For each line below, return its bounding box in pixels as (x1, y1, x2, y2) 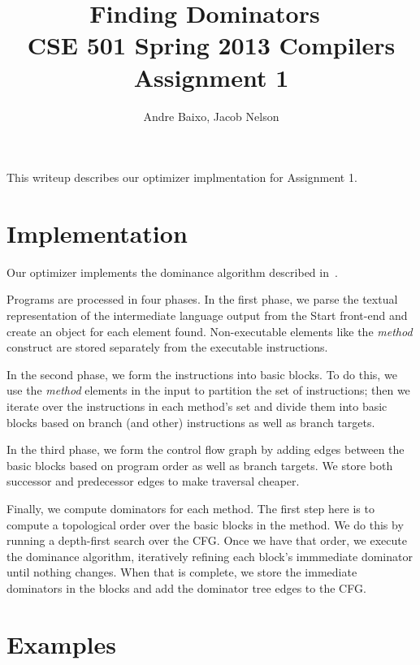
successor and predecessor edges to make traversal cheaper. (6, 473, 300, 490)
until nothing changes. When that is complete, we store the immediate (6, 564, 357, 581)
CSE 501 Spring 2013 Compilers (27, 28, 396, 62)
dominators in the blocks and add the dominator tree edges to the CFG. (6, 579, 366, 596)
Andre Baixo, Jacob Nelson (143, 107, 279, 124)
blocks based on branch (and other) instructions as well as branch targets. (6, 413, 375, 430)
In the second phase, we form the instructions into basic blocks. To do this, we (6, 365, 397, 382)
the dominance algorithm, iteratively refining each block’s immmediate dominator (6, 547, 413, 564)
